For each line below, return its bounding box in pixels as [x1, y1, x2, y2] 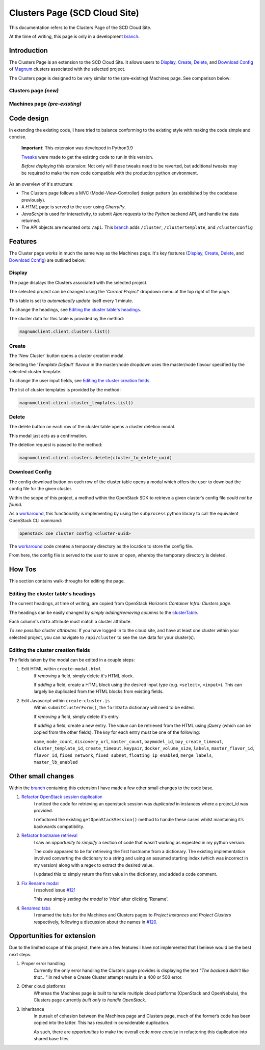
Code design [9, 114, 49, 122]
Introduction [9, 46, 48, 55]
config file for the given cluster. [9, 486, 73, 492]
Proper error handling [21, 961, 65, 967]
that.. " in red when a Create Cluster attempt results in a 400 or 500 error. [33, 974, 183, 980]
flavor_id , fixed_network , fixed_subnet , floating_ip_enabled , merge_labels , [33, 752, 213, 758]
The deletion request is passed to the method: [9, 442, 103, 448]
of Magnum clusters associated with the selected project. [9, 66, 126, 72]
